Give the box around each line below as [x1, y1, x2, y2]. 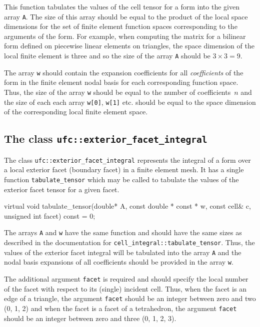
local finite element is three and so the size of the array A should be [4, 50, 210, 61]
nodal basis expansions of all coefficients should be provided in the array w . [4, 257, 233, 267]
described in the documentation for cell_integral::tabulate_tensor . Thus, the [4, 237, 255, 247]
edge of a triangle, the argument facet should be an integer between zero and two [4, 293, 256, 304]
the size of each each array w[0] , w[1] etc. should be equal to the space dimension [4, 96, 256, 107]
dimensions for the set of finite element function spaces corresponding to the [4, 21, 237, 31]
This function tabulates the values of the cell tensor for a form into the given [4, 1, 239, 11]
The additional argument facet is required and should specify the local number [4, 273, 248, 284]
